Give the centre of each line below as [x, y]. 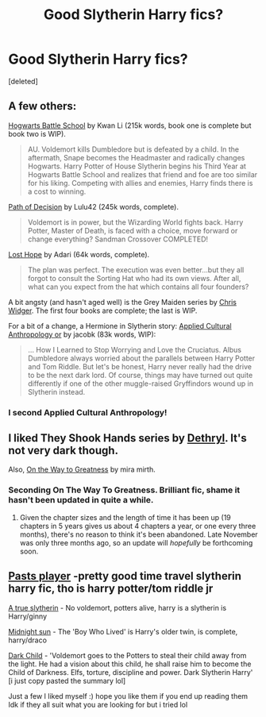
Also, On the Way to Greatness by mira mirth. [82, 469]
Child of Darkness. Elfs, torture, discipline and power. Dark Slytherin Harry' [131, 672]
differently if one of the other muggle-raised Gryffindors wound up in [141, 384]
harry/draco [28, 640]
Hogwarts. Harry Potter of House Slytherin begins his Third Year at [137, 166]
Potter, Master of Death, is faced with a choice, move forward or [133, 230]
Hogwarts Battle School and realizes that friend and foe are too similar [143, 174]
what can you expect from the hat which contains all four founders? [138, 287]
